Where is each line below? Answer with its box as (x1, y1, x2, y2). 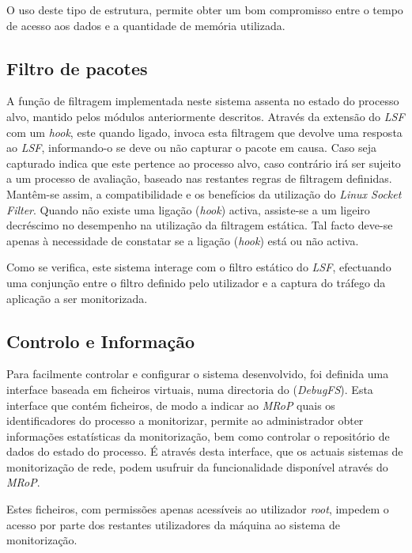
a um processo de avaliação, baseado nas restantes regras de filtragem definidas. (6, 170, 392, 187)
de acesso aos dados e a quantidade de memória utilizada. (6, 17, 285, 33)
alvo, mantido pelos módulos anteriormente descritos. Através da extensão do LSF (6, 108, 405, 124)
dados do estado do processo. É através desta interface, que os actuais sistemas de (6, 443, 403, 460)
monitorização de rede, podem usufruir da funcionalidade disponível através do (6, 458, 388, 475)
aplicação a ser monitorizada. (6, 290, 148, 306)
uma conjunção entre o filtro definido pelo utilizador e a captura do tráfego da (6, 274, 386, 290)
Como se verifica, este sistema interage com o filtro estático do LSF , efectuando (6, 259, 391, 275)
